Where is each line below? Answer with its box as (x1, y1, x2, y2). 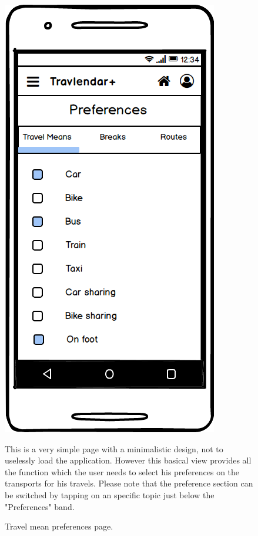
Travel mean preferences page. (5, 520, 113, 532)
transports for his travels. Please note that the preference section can (5, 477, 253, 489)
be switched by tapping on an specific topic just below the (5, 488, 215, 501)
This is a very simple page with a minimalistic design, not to (5, 442, 223, 455)
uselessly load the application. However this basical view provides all (5, 454, 252, 466)
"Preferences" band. (5, 500, 75, 512)
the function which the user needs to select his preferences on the (5, 465, 240, 478)
